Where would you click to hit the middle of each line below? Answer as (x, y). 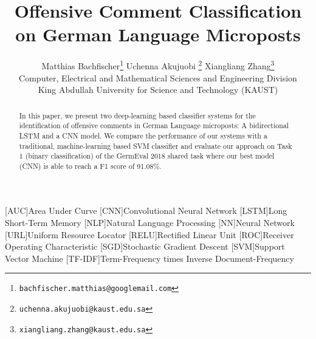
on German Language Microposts (158, 34)
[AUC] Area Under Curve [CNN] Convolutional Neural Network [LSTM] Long (146, 211)
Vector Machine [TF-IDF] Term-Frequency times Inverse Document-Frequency (149, 258)
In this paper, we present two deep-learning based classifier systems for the (137, 115)
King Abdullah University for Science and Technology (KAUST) (158, 90)
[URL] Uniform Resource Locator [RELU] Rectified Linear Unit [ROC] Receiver (149, 234)
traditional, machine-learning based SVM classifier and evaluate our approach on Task (156, 146)
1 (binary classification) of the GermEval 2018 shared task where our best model (147, 156)
